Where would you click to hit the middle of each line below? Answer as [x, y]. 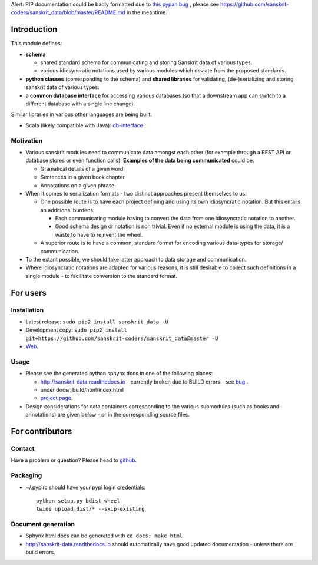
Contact [23, 449]
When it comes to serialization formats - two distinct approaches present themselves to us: [136, 193]
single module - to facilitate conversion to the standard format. [102, 276]
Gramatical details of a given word [82, 168]
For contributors [42, 432]
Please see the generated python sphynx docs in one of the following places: [119, 374]
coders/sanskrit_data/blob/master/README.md [68, 12]
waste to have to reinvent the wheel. [99, 234]
